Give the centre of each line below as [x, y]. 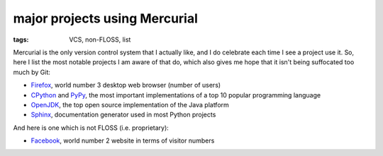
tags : [21, 40]
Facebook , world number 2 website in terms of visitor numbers [123, 140]
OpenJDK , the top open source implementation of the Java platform [130, 104]
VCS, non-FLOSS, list [100, 40]
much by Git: [32, 72]
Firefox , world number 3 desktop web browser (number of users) [126, 85]
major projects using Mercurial [106, 18]
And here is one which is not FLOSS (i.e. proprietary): [91, 128]
